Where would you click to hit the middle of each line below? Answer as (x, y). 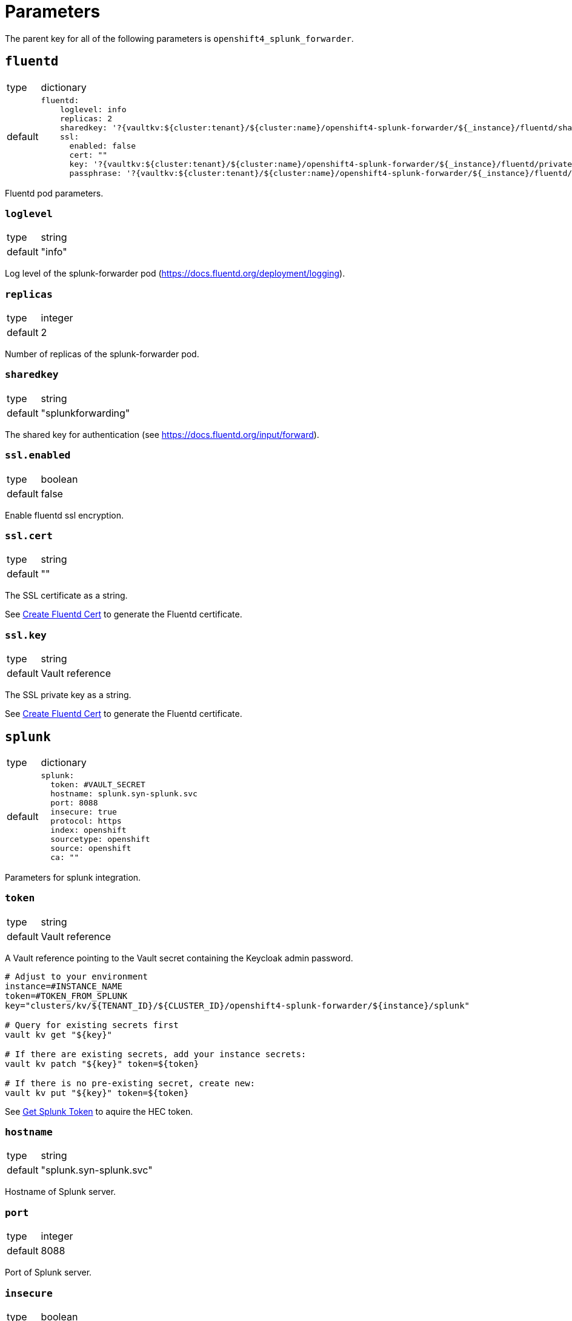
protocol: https (86, 821)
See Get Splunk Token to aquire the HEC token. (99, 1111)
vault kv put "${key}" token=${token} (97, 1093)
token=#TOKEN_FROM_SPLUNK (66, 996)
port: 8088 (74, 802)
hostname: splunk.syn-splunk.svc (124, 793)
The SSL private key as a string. (68, 695)
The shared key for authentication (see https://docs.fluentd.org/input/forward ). (162, 434)
